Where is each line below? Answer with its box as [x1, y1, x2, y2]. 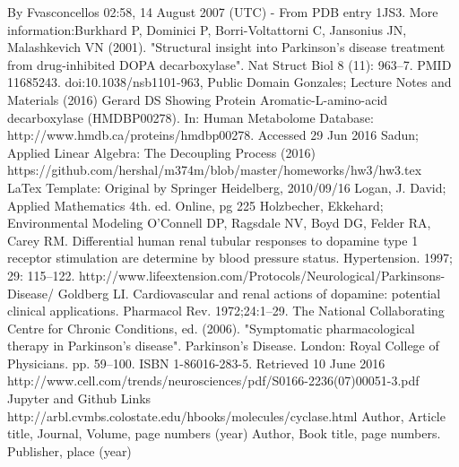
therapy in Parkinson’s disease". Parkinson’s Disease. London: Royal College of [7, 336, 439, 355]
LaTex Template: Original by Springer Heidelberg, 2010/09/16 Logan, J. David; [7, 177, 446, 196]
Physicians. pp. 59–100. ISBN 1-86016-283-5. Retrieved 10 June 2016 [7, 353, 385, 372]
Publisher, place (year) [7, 441, 132, 460]
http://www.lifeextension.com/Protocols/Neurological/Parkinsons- [79, 265, 446, 284]
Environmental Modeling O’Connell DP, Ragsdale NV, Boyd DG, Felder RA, [7, 213, 431, 232]
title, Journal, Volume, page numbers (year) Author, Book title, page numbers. [7, 424, 441, 443]
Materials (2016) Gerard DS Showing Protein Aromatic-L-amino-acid [7, 90, 388, 108]
